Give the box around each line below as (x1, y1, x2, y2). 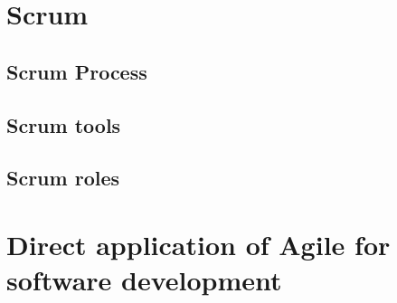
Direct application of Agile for (6, 225, 391, 262)
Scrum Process (6, 57, 147, 85)
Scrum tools (6, 110, 121, 138)
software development (6, 261, 282, 298)
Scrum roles (6, 164, 120, 192)
